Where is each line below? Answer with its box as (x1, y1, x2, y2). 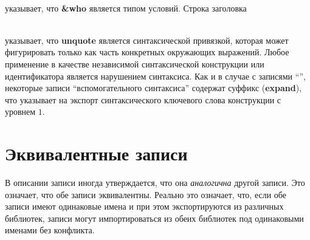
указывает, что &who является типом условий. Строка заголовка (5, 1, 247, 14)
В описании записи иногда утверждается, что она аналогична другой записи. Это (5, 176, 305, 189)
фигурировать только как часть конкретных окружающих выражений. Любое (5, 46, 289, 58)
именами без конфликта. (5, 224, 95, 236)
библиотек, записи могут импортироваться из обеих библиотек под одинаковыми (5, 211, 304, 224)
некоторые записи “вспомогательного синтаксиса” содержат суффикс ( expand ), (5, 81, 302, 94)
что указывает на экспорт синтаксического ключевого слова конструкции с (5, 93, 281, 106)
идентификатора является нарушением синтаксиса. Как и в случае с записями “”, (5, 69, 306, 82)
